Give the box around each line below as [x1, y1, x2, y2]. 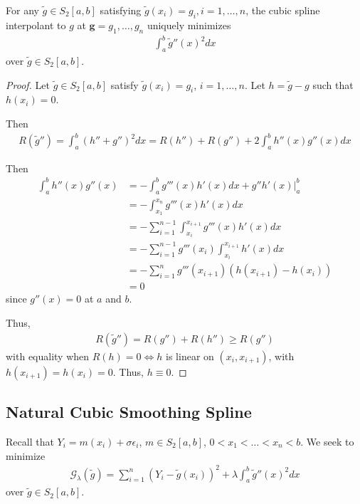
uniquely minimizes [147, 17, 231, 32]
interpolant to [6, 17, 66, 32]
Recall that [6, 434, 54, 448]
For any [6, 3, 39, 17]
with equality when [6, 348, 90, 363]
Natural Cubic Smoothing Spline [6, 401, 252, 423]
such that [312, 77, 354, 92]
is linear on [166, 348, 214, 363]
